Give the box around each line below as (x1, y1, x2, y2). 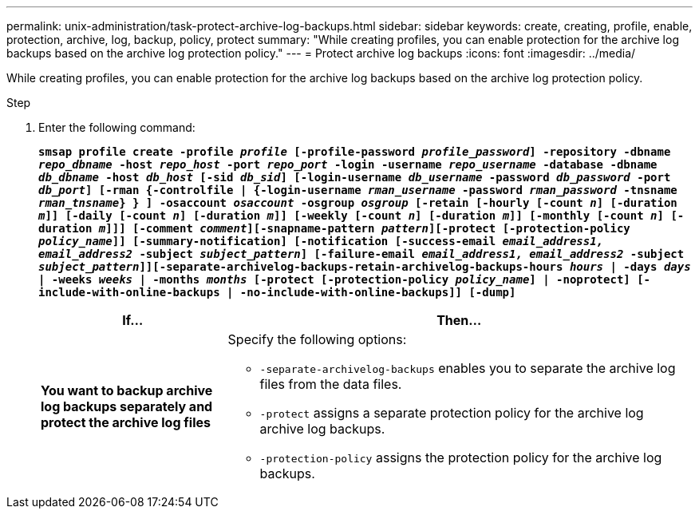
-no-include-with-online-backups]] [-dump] (239, 286, 516, 299)
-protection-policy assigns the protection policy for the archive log (259, 450, 662, 465)
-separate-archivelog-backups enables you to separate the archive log (259, 360, 676, 376)
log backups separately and (41, 398, 213, 414)
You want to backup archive (41, 382, 213, 398)
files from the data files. (259, 376, 402, 392)
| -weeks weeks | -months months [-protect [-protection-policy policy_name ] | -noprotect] (38, 273, 630, 286)
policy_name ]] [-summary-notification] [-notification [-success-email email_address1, (38, 235, 604, 248)
